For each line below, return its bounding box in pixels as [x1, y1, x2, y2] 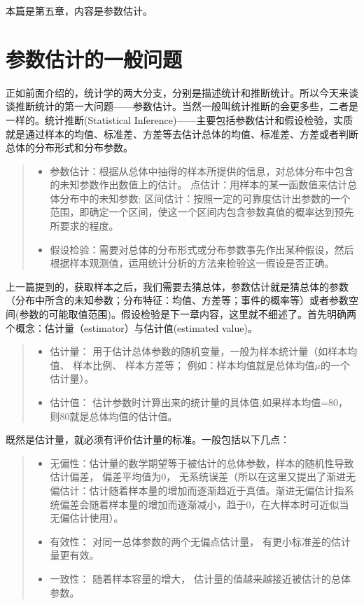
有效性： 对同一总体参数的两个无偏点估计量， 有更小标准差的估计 [50, 534, 351, 548]
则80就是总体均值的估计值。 [50, 408, 178, 423]
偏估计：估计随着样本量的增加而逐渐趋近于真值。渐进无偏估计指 [50, 482, 344, 497]
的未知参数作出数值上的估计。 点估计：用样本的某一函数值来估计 [50, 177, 348, 192]
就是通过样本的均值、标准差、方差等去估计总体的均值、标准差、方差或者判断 [6, 126, 358, 141]
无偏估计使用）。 [50, 510, 124, 525]
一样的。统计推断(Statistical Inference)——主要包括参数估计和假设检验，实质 [6, 112, 353, 127]
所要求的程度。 [50, 218, 119, 233]
